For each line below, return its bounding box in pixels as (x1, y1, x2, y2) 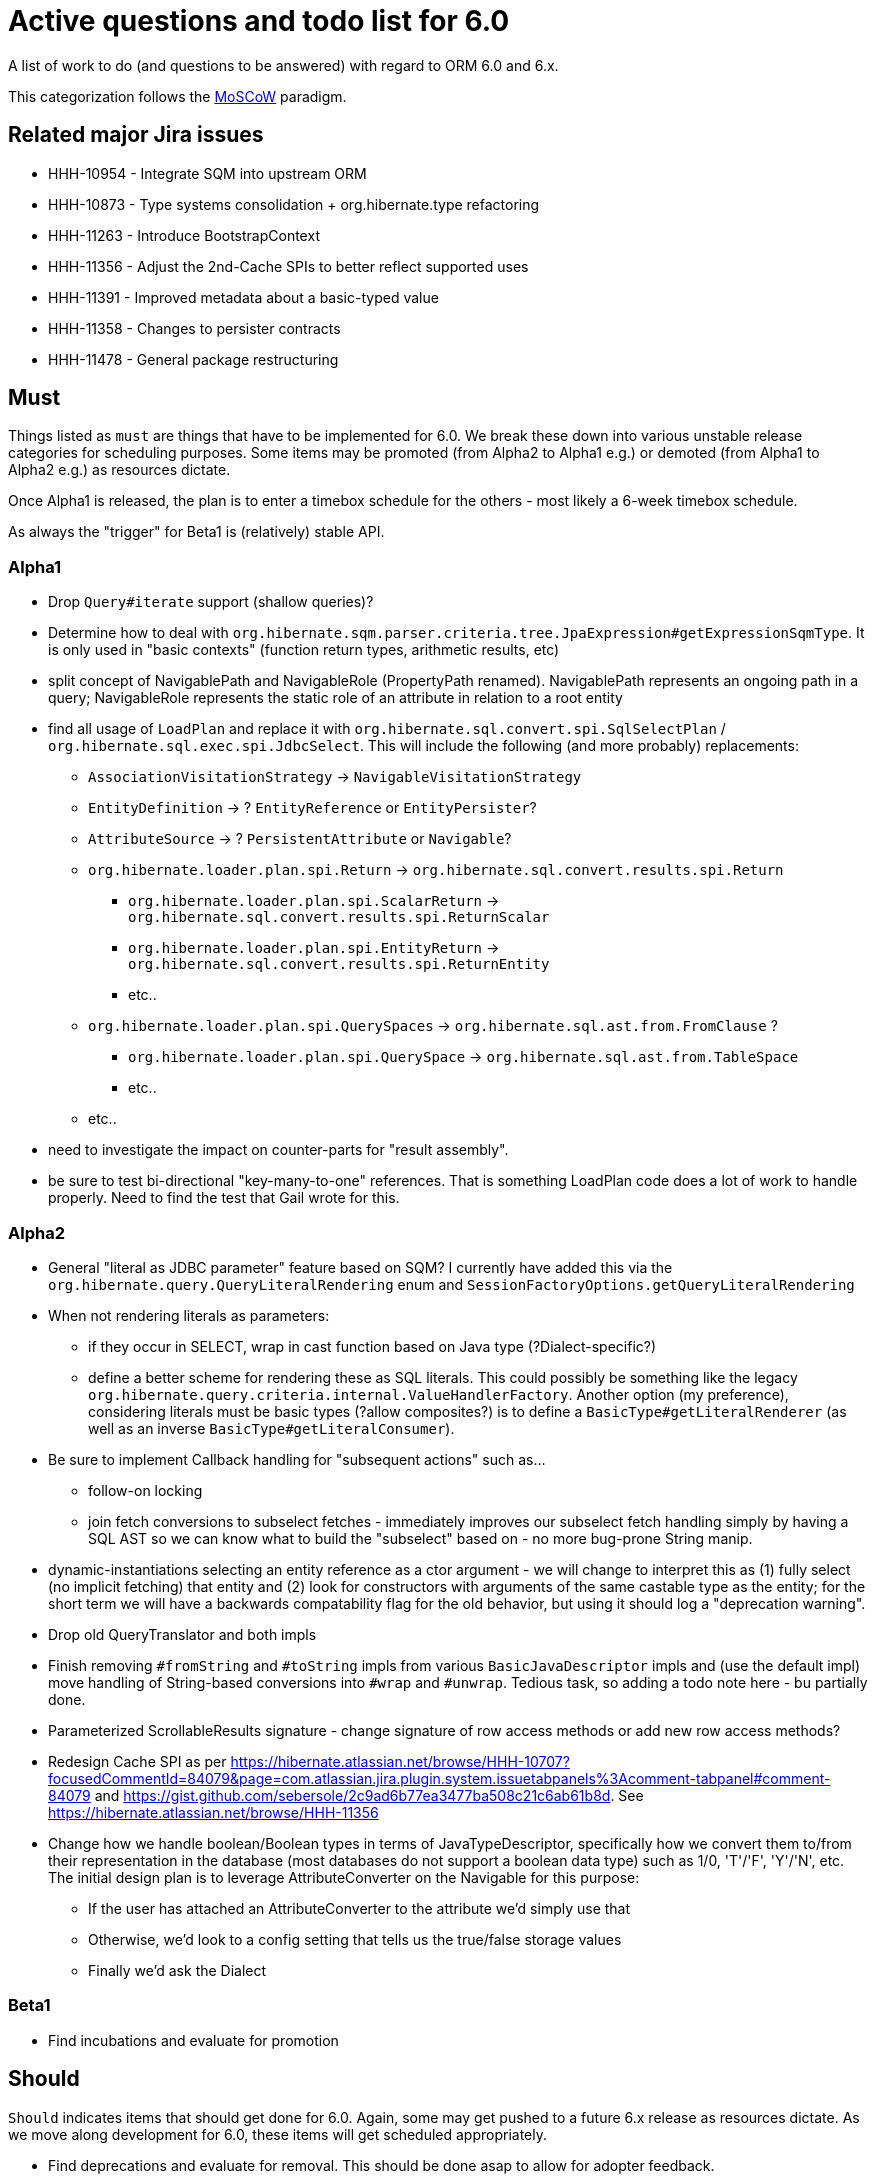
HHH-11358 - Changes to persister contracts (48, 319, 341, 337)
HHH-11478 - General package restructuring (48, 350, 339, 368)
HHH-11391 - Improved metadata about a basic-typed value (48, 288, 439, 306)
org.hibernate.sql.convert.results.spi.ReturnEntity (128, 956, 550, 973)
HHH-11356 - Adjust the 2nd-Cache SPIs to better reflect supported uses (48, 257, 529, 275)
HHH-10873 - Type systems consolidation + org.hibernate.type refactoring (48, 195, 540, 213)
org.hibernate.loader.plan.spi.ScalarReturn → (128, 892, 500, 910)
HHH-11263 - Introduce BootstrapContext (48, 226, 320, 244)
